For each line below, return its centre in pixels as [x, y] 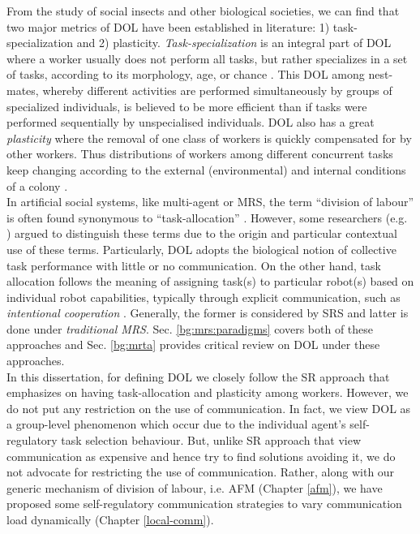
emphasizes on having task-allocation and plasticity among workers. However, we [208, 392]
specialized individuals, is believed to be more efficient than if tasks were [187, 106]
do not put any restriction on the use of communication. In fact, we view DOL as [209, 408]
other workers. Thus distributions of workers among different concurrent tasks [200, 154]
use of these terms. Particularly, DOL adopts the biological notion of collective [201, 249]
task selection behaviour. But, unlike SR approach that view [211, 440]
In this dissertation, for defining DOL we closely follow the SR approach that [198, 376]
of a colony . [37, 185]
